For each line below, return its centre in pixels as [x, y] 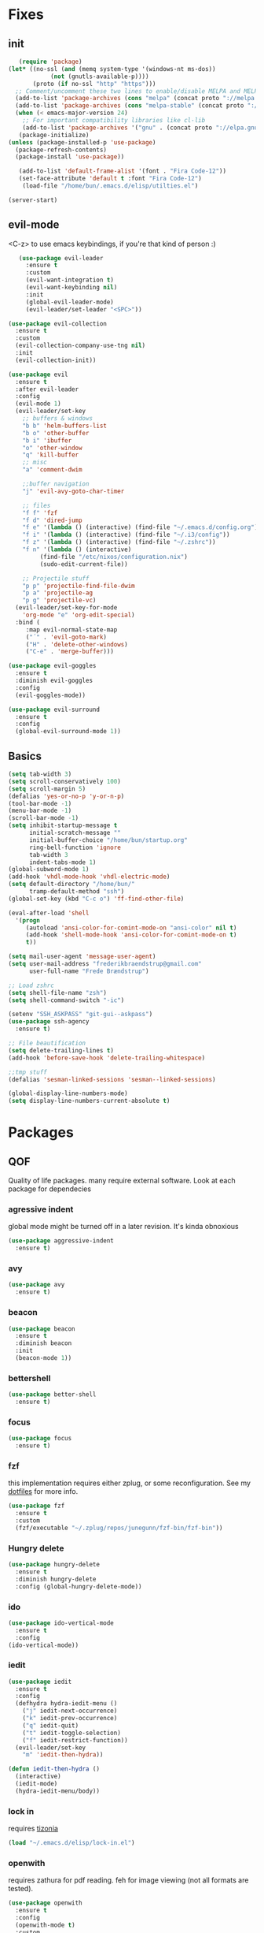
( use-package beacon [42, 1329]
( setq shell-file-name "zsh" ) [58, 993]
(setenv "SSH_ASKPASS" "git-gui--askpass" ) [81, 1015]
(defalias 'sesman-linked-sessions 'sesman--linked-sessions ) [112, 1079]
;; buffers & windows [57, 419]
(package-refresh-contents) [61, 150]
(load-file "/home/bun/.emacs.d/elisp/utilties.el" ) [110, 186]
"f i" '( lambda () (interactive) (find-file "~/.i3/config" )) [126, 535]
